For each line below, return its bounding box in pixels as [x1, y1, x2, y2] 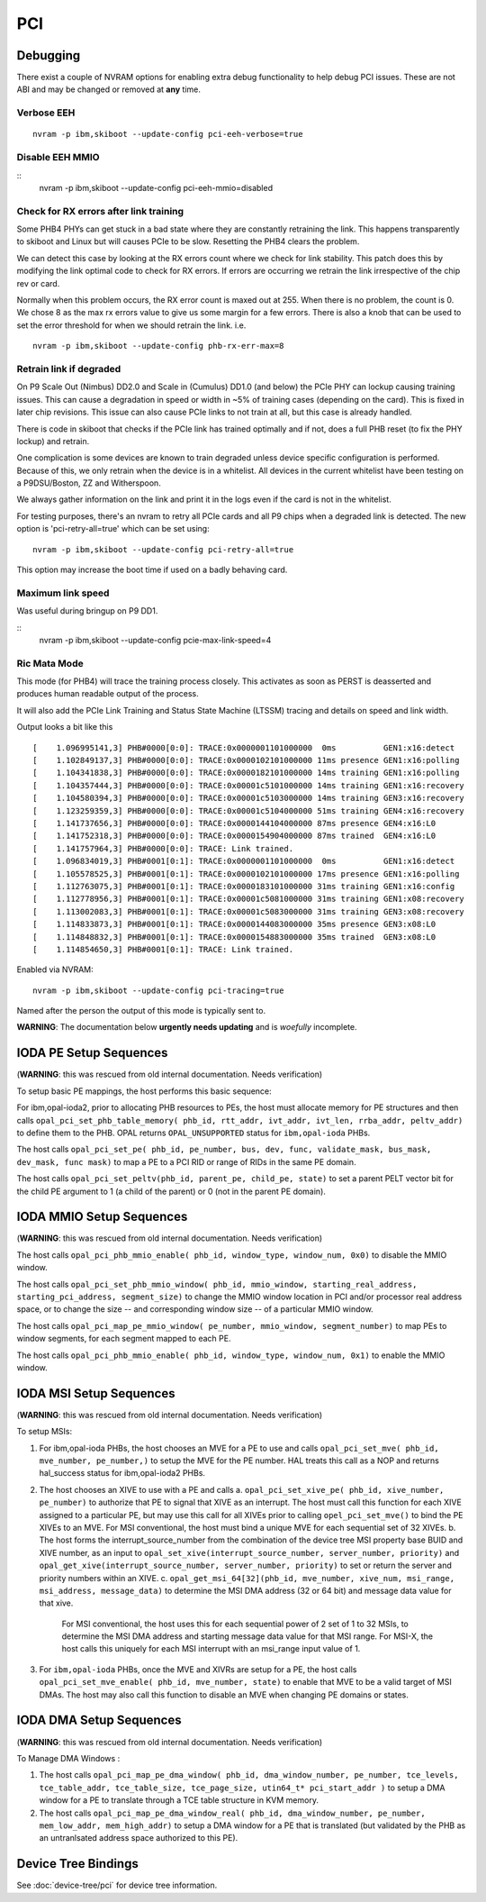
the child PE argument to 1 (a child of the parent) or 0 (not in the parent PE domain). [16, 1186, 326, 1197]
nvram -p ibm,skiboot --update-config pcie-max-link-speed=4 [39, 634, 272, 645]
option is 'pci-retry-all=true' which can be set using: [16, 523, 211, 534]
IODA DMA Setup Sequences [16, 1713, 182, 1728]
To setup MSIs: [16, 1426, 73, 1437]
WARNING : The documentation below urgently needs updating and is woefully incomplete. [16, 1022, 357, 1033]
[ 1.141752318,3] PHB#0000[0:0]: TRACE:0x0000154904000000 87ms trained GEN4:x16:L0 [32, 831, 436, 842]
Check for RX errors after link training [16, 205, 184, 217]
